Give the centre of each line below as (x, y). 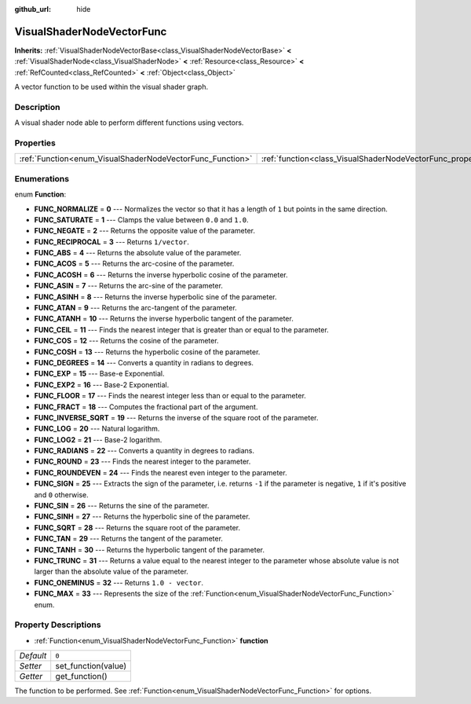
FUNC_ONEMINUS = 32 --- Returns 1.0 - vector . (119, 582)
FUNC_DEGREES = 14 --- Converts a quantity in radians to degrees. (144, 362)
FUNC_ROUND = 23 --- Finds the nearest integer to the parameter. (142, 462)
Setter (31, 666)
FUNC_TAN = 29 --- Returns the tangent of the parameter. (129, 539)
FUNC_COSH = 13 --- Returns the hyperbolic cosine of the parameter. (147, 352)
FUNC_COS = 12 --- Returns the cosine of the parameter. (126, 341)
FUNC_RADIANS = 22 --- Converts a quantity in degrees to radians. (144, 451)
